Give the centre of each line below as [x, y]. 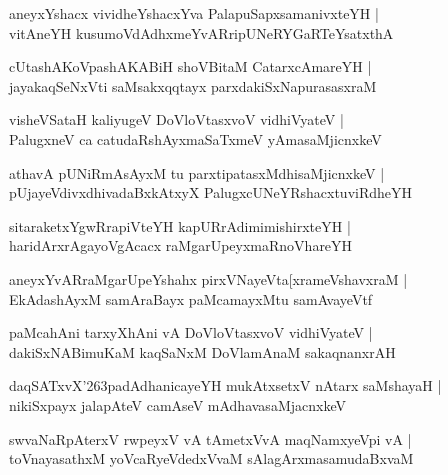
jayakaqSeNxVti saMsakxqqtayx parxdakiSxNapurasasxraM [193, 85]
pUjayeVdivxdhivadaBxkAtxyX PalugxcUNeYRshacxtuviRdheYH [211, 192]
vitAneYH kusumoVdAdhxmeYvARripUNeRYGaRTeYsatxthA [201, 32]
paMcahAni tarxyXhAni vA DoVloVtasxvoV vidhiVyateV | [191, 332]
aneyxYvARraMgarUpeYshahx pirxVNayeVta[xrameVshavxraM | [208, 278]
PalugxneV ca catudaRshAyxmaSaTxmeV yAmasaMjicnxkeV [195, 138]
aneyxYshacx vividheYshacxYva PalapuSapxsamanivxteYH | [194, 13]
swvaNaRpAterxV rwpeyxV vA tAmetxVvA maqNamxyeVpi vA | [210, 438]
